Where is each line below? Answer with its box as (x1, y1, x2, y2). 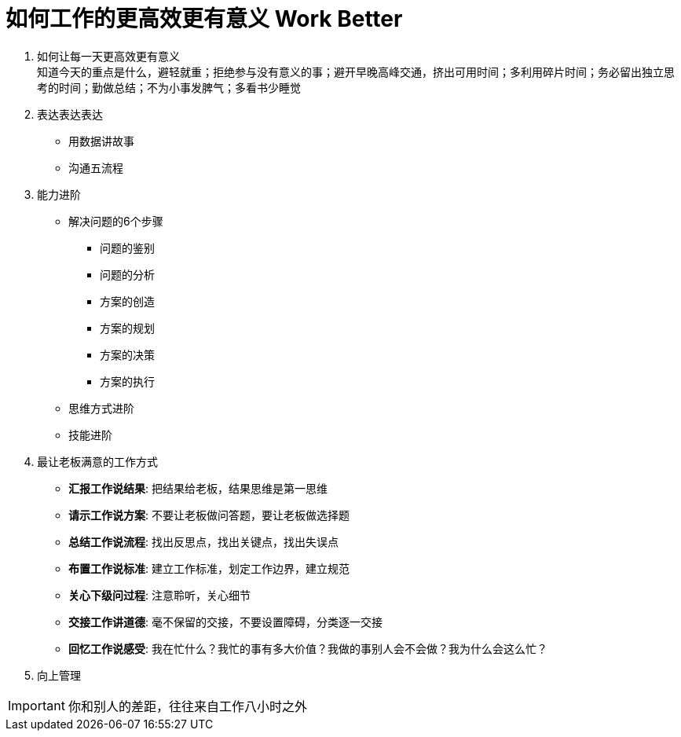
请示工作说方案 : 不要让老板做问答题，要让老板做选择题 (68, 508, 350, 522)
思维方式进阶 (68, 401, 134, 415)
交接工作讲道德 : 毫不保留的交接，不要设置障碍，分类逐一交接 (68, 614, 383, 629)
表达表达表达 (37, 107, 103, 121)
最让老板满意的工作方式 (37, 454, 158, 468)
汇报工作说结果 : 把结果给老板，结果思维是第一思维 (68, 481, 328, 495)
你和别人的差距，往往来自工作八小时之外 (68, 698, 307, 714)
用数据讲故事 (68, 134, 134, 148)
